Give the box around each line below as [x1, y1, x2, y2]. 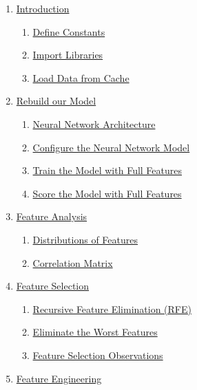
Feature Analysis [16, 209, 87, 224]
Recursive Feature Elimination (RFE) [32, 301, 191, 316]
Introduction [16, 1, 70, 15]
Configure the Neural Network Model [32, 140, 190, 154]
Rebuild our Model [16, 94, 96, 108]
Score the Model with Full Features [32, 186, 182, 200]
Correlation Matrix [32, 255, 113, 270]
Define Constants [32, 24, 105, 39]
